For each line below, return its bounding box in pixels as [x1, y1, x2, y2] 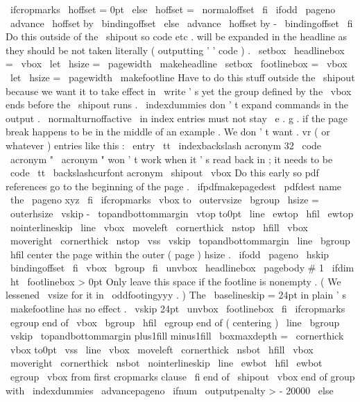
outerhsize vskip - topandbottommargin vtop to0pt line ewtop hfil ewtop [10, 206, 354, 220]
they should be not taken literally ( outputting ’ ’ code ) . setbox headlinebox [6, 42, 345, 57]
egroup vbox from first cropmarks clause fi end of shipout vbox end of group [10, 369, 355, 384]
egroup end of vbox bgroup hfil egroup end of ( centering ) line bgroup [10, 315, 340, 329]
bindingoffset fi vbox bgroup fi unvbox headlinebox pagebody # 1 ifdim [10, 260, 354, 275]
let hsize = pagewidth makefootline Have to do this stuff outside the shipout [10, 69, 355, 84]
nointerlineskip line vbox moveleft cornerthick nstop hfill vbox [10, 219, 308, 234]
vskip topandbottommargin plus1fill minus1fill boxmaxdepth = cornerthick [10, 328, 344, 343]
